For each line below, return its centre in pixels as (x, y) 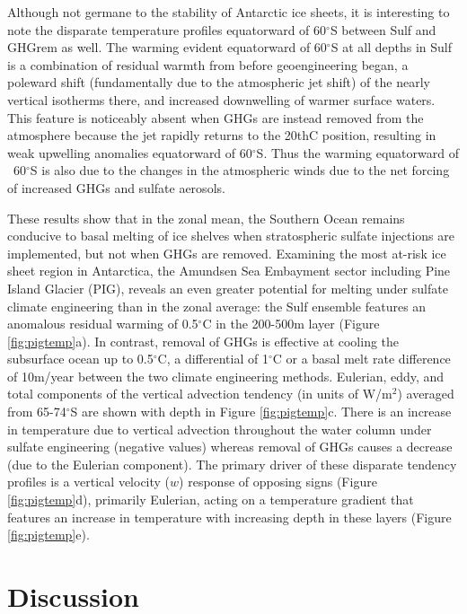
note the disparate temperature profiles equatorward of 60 (167, 29)
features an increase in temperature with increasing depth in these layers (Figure (229, 517)
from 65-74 (37, 412)
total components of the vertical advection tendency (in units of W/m (200, 394)
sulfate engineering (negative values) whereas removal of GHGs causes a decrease (230, 447)
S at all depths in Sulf (391, 47)
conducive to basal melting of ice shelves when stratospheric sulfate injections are (231, 236)
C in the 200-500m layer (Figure (291, 324)
